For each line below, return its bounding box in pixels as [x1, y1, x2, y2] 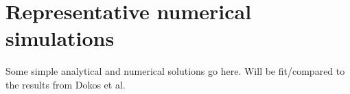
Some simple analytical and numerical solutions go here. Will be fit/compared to [5, 64, 345, 78]
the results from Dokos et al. [5, 77, 126, 91]
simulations [5, 24, 115, 52]
